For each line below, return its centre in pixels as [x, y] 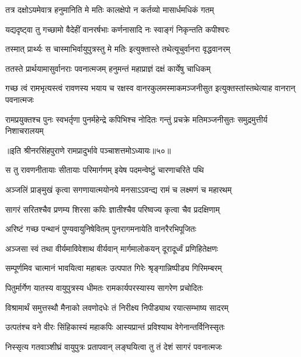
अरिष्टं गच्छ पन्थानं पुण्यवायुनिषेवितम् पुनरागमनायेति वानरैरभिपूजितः [101, 229]
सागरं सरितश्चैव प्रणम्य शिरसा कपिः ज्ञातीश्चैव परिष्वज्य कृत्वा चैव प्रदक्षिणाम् [113, 209]
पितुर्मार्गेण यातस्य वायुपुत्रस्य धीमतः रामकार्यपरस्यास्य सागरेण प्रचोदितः [104, 287]
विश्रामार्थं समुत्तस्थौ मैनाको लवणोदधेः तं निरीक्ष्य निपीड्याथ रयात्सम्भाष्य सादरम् [117, 307]
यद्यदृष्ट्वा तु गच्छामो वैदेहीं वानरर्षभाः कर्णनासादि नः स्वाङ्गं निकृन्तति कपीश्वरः [117, 29]
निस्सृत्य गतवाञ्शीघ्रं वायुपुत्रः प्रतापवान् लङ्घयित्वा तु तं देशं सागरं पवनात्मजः [114, 346]
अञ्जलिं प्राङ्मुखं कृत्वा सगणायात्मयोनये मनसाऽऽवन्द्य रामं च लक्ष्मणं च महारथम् [119, 189]
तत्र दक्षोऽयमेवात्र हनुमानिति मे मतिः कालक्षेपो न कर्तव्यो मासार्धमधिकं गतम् [110, 9]
